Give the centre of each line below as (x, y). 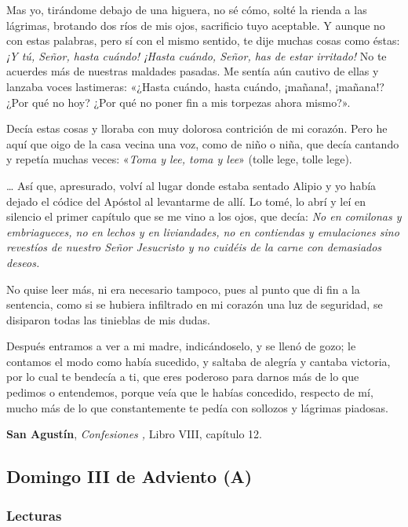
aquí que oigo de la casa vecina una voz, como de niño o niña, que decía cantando (203, 143)
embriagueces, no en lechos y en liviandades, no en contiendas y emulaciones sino (203, 231)
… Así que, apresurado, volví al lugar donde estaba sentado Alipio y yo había (191, 185)
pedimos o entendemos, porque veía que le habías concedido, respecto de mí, (190, 392)
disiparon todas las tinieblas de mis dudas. (108, 319)
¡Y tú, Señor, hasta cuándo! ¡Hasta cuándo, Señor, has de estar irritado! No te (197, 55)
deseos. (23, 262)
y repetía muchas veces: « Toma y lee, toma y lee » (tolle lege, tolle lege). (179, 159)
